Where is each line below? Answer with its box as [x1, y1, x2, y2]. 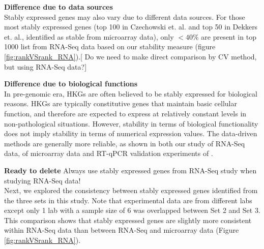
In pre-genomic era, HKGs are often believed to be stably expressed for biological [4, 88, 257, 99]
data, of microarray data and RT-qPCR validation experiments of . [4, 148, 213, 159]
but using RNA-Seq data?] [4, 61, 87, 72]
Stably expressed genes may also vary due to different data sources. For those [4, 11, 245, 22]
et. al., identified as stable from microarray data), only [4, 31, 174, 42]
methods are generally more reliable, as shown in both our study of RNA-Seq [4, 138, 245, 148]
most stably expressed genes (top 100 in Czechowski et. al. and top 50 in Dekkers [4, 21, 258, 32]
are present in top [201, 31, 256, 42]
